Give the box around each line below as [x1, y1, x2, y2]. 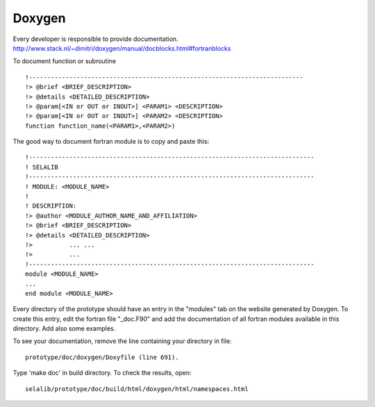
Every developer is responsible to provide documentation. [12, 35, 178, 43]
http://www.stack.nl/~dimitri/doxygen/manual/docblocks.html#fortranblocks [12, 44, 231, 52]
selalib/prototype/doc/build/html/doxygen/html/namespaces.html [25, 385, 249, 392]
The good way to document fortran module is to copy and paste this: [12, 138, 210, 146]
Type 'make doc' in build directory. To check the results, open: [12, 369, 192, 377]
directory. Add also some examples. [12, 324, 116, 333]
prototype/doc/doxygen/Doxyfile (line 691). [25, 353, 180, 361]
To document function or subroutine [12, 57, 116, 65]
